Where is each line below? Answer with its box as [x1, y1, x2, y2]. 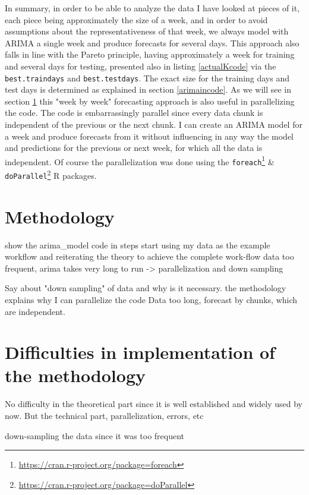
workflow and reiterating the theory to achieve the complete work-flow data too [5, 250, 294, 263]
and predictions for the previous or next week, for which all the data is [5, 141, 263, 154]
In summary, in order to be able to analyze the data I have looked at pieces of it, [5, 2, 300, 14]
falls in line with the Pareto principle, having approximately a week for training [5, 48, 295, 61]
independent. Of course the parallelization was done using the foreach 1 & [5, 153, 275, 168]
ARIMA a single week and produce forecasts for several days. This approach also [5, 36, 299, 49]
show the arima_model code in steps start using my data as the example [5, 238, 270, 251]
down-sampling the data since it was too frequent [5, 429, 185, 442]
